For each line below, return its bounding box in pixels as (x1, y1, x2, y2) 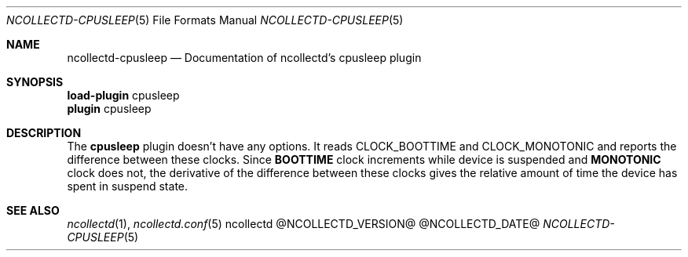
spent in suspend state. (67, 179, 188, 193)
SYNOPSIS (6, 75, 64, 89)
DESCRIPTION (6, 126, 82, 139)
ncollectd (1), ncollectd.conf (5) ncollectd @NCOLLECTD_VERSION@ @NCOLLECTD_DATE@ (67, 217, 540, 230)
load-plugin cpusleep (67, 89, 180, 102)
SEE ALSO (6, 204, 60, 217)
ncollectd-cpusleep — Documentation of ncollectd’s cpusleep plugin (67, 51, 422, 64)
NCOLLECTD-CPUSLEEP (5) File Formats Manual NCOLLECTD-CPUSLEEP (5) (6, 13, 404, 27)
